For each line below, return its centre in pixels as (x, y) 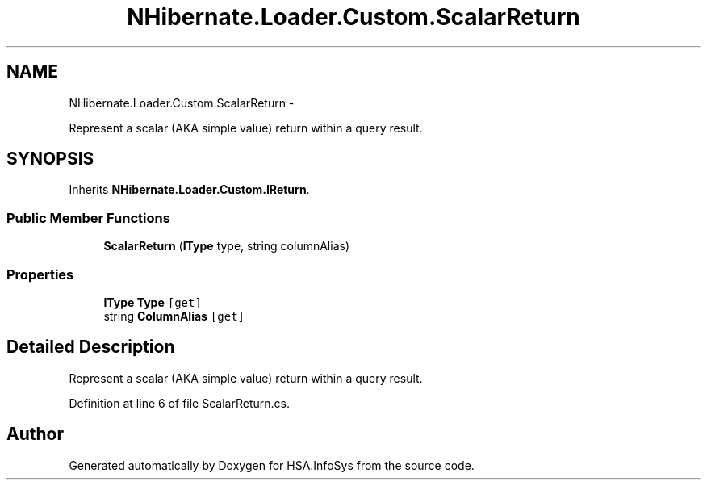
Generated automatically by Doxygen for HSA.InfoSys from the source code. (272, 465)
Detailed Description (91, 347)
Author (35, 434)
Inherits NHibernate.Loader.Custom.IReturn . (189, 190)
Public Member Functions (88, 218)
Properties (40, 274)
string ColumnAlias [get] (174, 316)
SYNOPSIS (50, 159)
